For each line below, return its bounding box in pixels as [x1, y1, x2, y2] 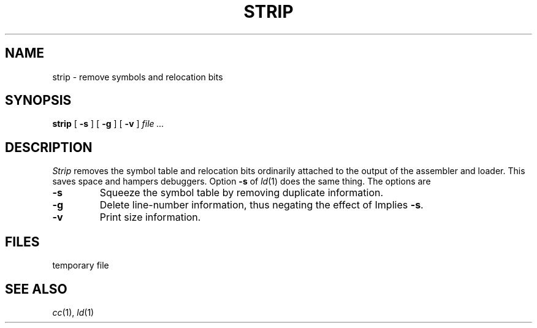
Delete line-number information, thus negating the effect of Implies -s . [99, 199, 424, 212]
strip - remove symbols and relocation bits [52, 71, 223, 82]
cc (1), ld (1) [52, 307, 94, 318]
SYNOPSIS [5, 93, 72, 109]
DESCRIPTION [5, 139, 93, 155]
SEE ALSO [5, 281, 67, 297]
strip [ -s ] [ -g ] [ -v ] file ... [52, 118, 164, 129]
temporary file [52, 260, 109, 271]
